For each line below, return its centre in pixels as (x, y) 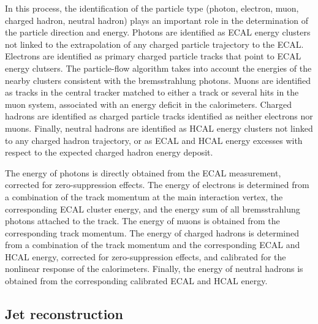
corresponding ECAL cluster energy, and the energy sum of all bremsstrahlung (153, 209)
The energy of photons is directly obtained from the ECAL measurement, (143, 172)
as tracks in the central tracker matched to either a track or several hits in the (152, 92)
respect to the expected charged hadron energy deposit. (109, 152)
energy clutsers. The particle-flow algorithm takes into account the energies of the (158, 68)
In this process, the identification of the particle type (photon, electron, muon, (152, 8)
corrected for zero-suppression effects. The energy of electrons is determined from (157, 185)
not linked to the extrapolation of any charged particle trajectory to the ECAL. (154, 44)
